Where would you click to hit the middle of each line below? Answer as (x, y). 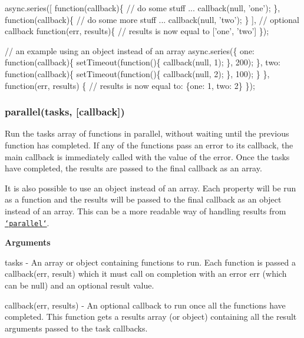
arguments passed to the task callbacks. (76, 328)
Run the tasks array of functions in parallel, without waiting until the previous (147, 133)
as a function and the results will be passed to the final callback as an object (143, 199)
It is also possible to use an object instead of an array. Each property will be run (151, 188)
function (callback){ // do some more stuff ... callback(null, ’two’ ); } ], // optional (152, 19)
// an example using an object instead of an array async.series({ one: (130, 50)
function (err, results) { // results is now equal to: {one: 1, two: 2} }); (130, 85)
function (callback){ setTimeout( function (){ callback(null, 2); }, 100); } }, (137, 73)
